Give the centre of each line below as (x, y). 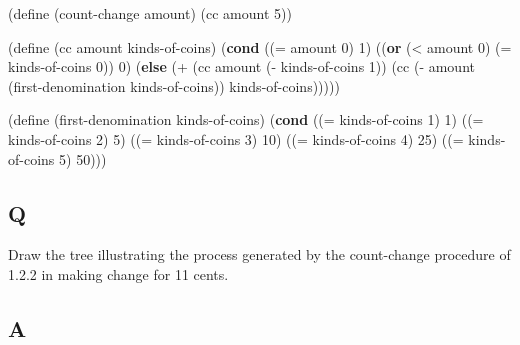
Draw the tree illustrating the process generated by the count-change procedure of (259, 254)
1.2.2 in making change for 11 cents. (118, 273)
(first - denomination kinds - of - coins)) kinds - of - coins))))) (174, 85)
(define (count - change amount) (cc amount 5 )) (150, 13)
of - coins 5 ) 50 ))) (57, 158)
